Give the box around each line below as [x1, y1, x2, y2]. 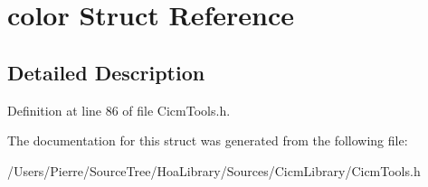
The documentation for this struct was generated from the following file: [7, 131, 408, 150]
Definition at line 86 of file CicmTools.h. [7, 100, 231, 119]
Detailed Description [7, 58, 205, 86]
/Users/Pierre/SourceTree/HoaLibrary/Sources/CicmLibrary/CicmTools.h [7, 161, 421, 180]
